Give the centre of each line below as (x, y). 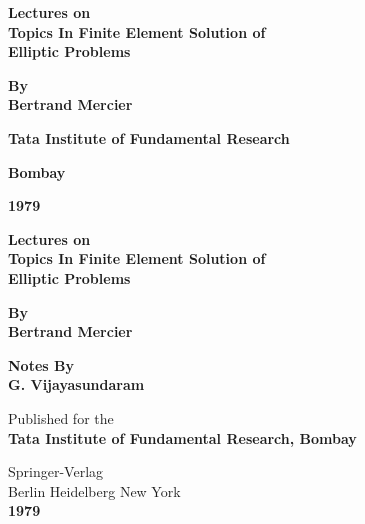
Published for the (61, 417)
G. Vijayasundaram (76, 384)
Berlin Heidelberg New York (94, 490)
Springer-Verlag (56, 471)
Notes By (41, 364)
